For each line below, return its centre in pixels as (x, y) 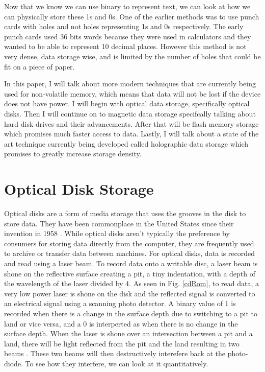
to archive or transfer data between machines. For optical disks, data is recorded (129, 253)
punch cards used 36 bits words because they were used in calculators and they (128, 36)
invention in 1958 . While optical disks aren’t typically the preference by (117, 233)
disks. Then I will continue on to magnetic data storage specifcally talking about (130, 113)
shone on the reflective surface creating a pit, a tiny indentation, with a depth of (130, 273)
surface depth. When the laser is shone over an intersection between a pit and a (128, 333)
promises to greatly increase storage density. (73, 154)
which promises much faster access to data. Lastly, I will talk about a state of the (131, 134)
